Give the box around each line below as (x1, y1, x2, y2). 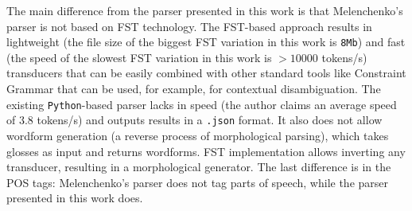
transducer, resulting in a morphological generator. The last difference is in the (6, 158, 391, 175)
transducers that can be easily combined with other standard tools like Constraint (6, 64, 406, 81)
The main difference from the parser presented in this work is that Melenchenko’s (6, 2, 403, 18)
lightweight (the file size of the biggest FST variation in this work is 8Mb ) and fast (6, 33, 406, 50)
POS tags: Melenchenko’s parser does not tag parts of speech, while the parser (6, 174, 389, 190)
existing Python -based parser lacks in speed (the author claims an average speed (6, 96, 397, 112)
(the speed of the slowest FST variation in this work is (6, 49, 272, 65)
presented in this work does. (6, 190, 143, 206)
